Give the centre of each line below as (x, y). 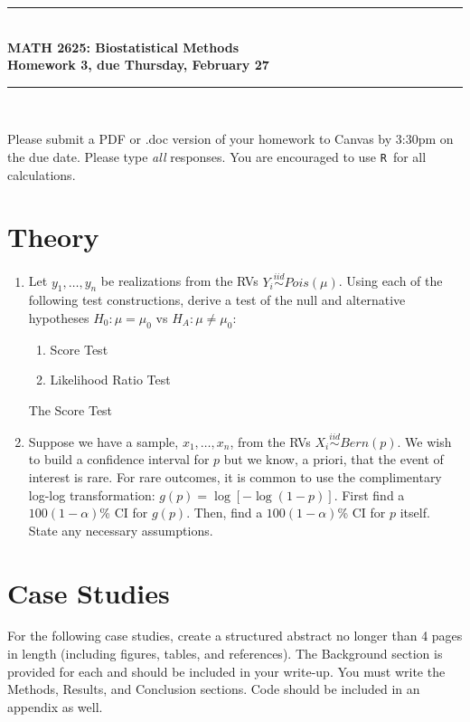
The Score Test (70, 409)
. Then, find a (225, 513)
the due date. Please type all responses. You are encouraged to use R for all (217, 156)
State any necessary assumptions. (121, 530)
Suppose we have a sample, (103, 441)
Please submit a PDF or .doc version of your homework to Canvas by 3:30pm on (230, 139)
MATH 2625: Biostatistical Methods (123, 47)
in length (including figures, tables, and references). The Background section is (225, 654)
